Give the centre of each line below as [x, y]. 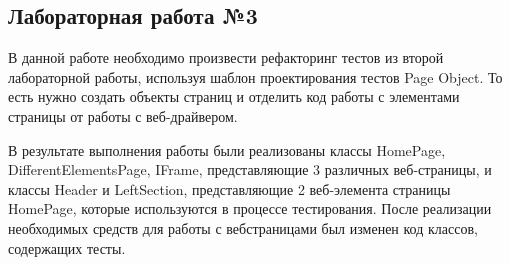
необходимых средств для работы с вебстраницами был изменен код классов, [243, 227]
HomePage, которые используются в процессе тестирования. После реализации [250, 208]
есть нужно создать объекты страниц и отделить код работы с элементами [234, 96]
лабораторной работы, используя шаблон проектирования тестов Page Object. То [255, 76]
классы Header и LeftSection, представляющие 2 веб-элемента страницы [229, 188]
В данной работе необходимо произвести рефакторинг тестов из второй [226, 57]
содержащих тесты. [67, 247]
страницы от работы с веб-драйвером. [123, 115]
